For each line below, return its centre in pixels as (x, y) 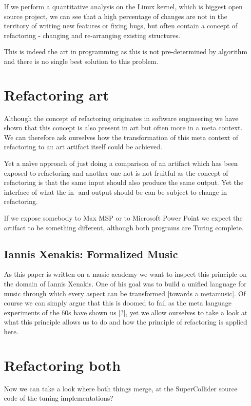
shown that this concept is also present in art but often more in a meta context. (123, 128)
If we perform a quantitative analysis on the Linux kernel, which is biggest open (123, 6)
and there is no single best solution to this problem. (81, 61)
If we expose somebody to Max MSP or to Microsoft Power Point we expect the (123, 218)
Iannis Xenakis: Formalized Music (91, 254)
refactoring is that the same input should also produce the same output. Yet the (124, 182)
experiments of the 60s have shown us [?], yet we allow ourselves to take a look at (126, 312)
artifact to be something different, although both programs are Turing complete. (124, 227)
